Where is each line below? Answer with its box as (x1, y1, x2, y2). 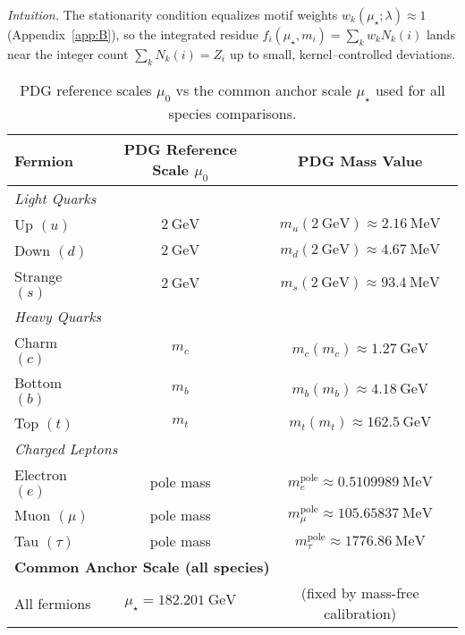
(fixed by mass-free (300, 582, 419, 604)
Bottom (14, 372, 63, 394)
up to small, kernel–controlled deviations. (229, 45, 456, 63)
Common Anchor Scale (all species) (14, 556, 270, 578)
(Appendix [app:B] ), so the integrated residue (7, 25, 258, 43)
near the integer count (7, 45, 129, 63)
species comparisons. (168, 102, 297, 123)
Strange (14, 266, 63, 287)
